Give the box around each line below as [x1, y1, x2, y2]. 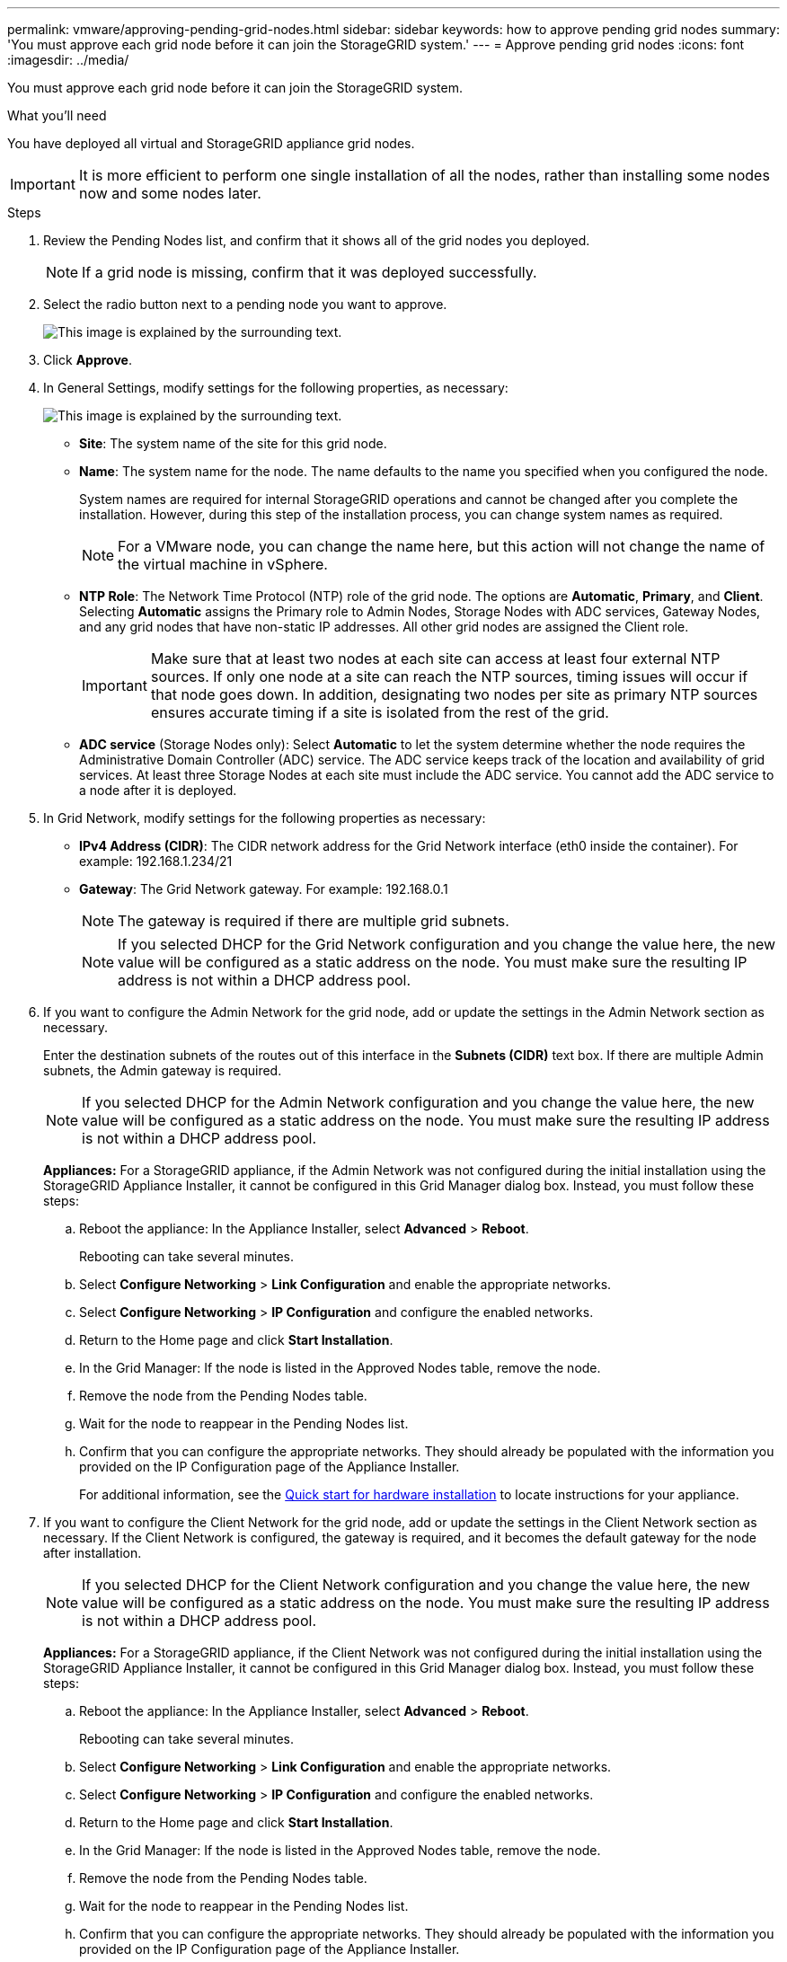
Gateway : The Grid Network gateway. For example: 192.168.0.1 [79, 881, 448, 897]
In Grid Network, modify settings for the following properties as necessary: [43, 810, 486, 826]
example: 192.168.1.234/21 [79, 853, 233, 869]
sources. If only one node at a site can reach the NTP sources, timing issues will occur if [150, 667, 748, 685]
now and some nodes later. [78, 184, 261, 202]
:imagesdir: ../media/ [7, 52, 129, 67]
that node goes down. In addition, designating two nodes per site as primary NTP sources [150, 685, 758, 703]
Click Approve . [43, 352, 132, 367]
